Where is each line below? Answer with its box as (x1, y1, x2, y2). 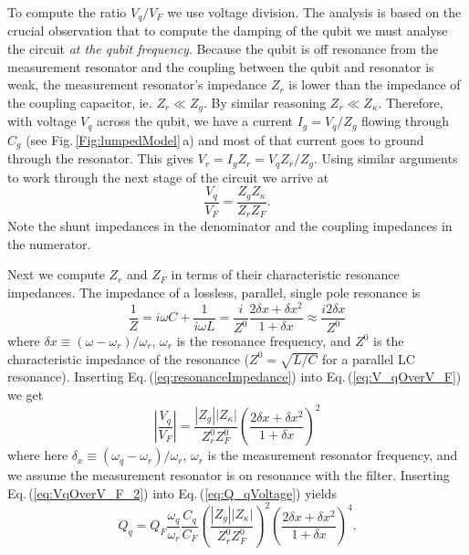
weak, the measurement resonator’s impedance (7, 75, 267, 94)
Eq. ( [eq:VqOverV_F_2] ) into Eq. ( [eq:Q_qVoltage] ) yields (7, 483, 337, 502)
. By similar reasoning (203, 92, 327, 111)
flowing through (361, 111, 450, 131)
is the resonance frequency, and (176, 331, 351, 351)
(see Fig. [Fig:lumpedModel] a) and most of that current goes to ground (26, 130, 424, 149)
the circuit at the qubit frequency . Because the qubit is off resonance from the (7, 39, 439, 58)
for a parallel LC (321, 349, 415, 368)
